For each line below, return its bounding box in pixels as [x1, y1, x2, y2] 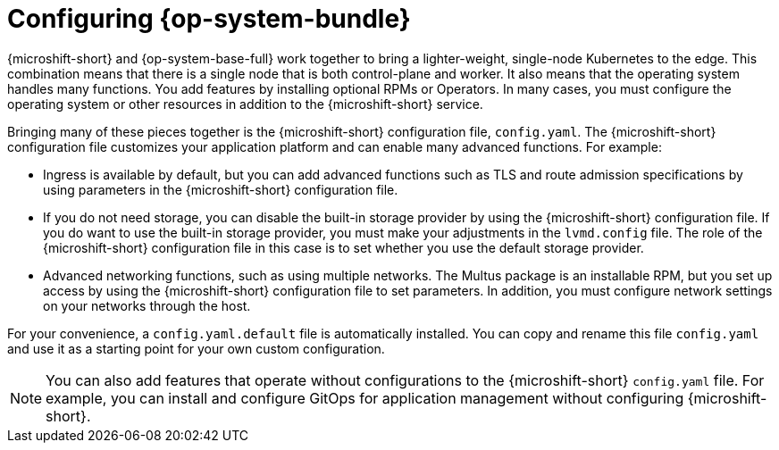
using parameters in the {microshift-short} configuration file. [43, 181, 398, 197]
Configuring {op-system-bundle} [7, 4, 411, 34]
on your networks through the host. [43, 297, 251, 313]
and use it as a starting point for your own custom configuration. [7, 340, 385, 356]
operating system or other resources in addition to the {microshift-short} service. [7, 96, 483, 112]
